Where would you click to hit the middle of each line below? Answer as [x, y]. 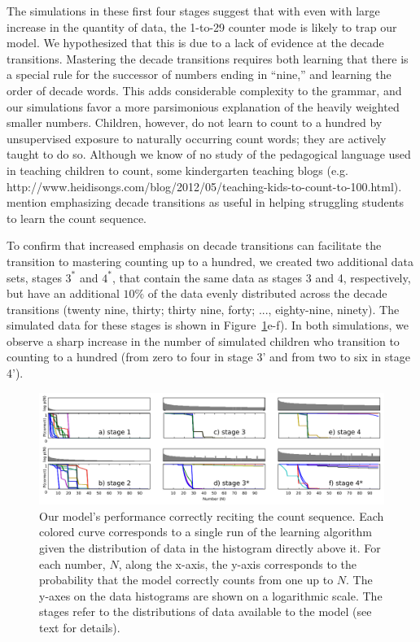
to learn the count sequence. [77, 218]
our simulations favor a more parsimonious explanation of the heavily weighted [203, 106]
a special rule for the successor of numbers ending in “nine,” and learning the [199, 74]
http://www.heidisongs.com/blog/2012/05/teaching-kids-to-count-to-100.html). [204, 186]
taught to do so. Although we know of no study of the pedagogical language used [209, 154]
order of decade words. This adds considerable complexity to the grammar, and [204, 90]
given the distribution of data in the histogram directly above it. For [210, 547]
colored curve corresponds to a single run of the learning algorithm [206, 532]
